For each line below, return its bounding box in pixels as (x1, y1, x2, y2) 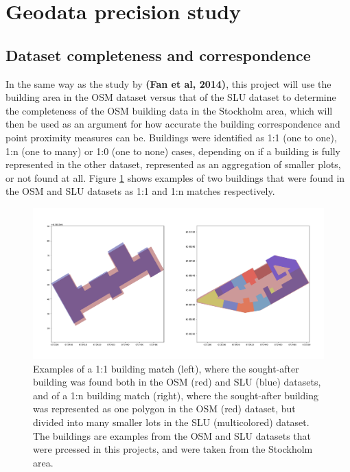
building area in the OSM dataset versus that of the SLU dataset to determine (5, 90, 336, 104)
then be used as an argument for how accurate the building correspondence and (5, 117, 340, 131)
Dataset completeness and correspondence (5, 44, 311, 65)
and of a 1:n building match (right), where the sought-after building (33, 388, 318, 402)
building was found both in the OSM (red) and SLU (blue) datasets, (33, 375, 321, 389)
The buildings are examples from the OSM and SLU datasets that (33, 428, 312, 442)
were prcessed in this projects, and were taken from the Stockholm (33, 442, 313, 456)
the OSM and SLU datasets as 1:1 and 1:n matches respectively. (5, 184, 275, 198)
